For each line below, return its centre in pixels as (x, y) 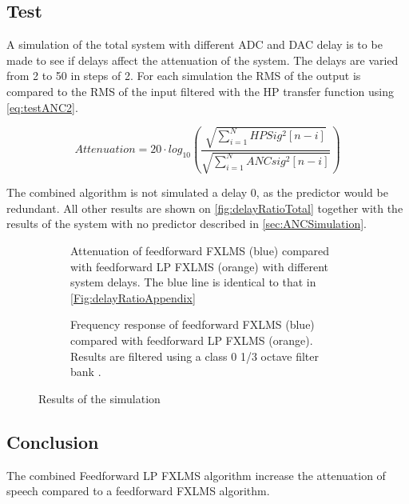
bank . (86, 372)
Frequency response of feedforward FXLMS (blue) (193, 324)
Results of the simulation (99, 398)
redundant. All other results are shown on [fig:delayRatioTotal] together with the (205, 208)
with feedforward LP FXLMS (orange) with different (199, 266)
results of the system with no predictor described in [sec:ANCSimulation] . (187, 224)
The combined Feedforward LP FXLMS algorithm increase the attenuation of (196, 475)
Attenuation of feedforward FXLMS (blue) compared (200, 250)
